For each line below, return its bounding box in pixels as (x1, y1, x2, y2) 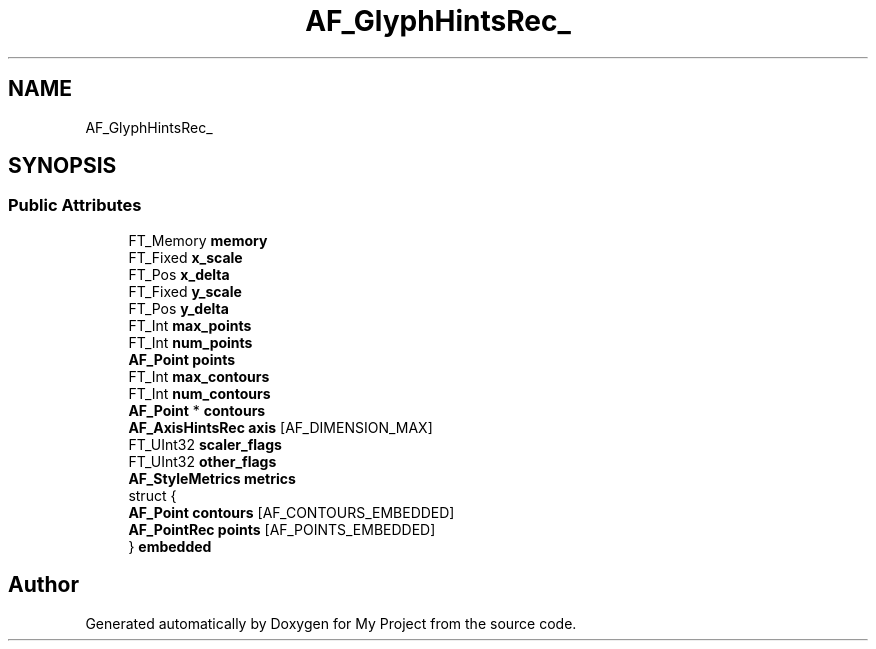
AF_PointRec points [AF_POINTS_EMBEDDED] (128, 520, 436, 538)
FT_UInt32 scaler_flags (128, 435, 282, 453)
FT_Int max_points (128, 316, 252, 334)
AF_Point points (128, 350, 236, 368)
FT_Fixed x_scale (128, 248, 243, 266)
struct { (128, 486, 177, 504)
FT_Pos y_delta (128, 299, 229, 317)
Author (8, 572, 79, 598)
